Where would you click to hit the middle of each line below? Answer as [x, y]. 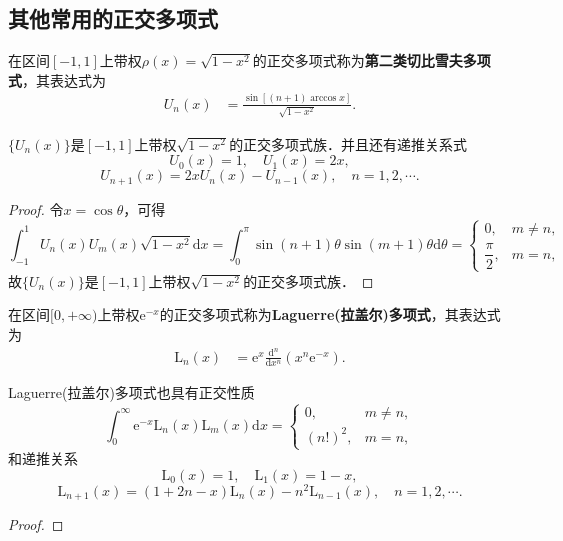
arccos [323, 98]
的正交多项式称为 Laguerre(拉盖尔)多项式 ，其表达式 [330, 314]
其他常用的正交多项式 [113, 18]
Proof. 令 [36, 208]
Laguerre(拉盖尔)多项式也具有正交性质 [131, 392]
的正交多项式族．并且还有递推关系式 [348, 143]
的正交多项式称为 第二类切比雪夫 [357, 60]
